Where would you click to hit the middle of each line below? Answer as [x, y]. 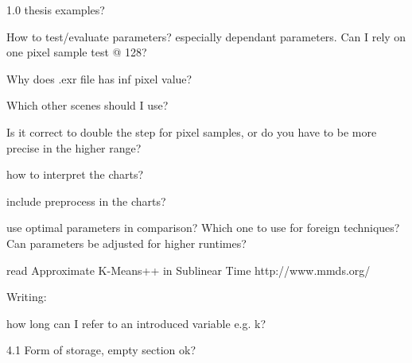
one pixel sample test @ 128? [77, 52]
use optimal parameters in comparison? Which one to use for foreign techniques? [203, 228]
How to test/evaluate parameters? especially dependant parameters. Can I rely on [206, 36]
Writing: [27, 297]
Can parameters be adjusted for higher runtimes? [126, 243]
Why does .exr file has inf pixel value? [99, 78]
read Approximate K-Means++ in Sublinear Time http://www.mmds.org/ [189, 270]
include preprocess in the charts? [86, 201]
